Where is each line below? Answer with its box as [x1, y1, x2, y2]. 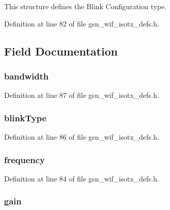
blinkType [4, 111, 47, 124]
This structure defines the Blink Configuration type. [4, 1, 167, 11]
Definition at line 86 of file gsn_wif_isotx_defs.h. [4, 132, 159, 142]
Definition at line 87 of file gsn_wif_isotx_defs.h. [4, 90, 159, 100]
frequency [4, 153, 45, 166]
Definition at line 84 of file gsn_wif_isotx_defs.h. [4, 173, 159, 183]
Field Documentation [4, 43, 118, 59]
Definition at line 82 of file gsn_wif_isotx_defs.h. [4, 18, 159, 29]
